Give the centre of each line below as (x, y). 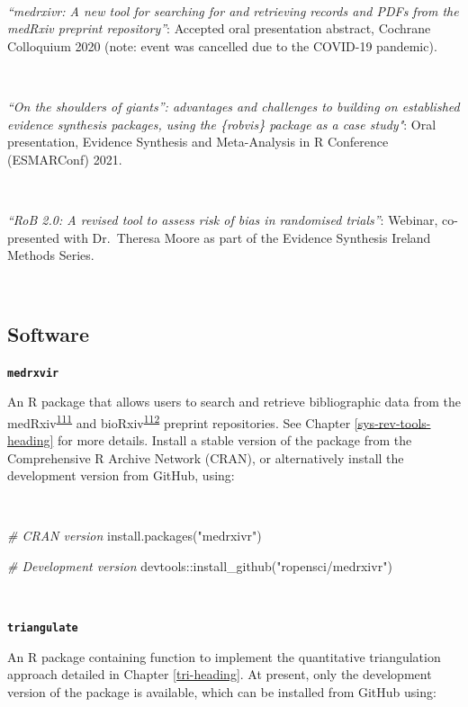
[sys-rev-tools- (392, 422)
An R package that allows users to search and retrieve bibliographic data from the (234, 402)
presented (34, 237)
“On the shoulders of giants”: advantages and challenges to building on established (234, 106)
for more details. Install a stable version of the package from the (235, 440)
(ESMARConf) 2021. (65, 159)
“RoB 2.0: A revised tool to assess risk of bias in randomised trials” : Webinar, (223, 219)
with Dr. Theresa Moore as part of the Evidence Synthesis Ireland (247, 237)
